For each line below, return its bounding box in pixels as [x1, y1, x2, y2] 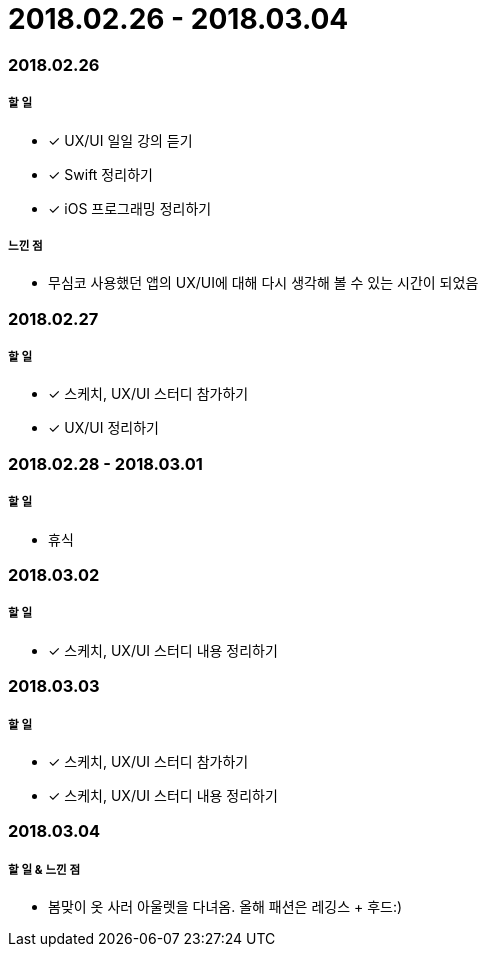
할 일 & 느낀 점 [8, 862, 81, 877]
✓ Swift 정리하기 [48, 165, 153, 183]
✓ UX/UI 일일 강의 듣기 [48, 131, 193, 149]
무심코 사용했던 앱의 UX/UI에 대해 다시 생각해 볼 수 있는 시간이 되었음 [48, 274, 479, 292]
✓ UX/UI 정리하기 [48, 419, 159, 437]
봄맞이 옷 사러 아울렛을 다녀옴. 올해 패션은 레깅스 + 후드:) [48, 898, 403, 916]
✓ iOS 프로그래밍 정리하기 [48, 199, 212, 217]
